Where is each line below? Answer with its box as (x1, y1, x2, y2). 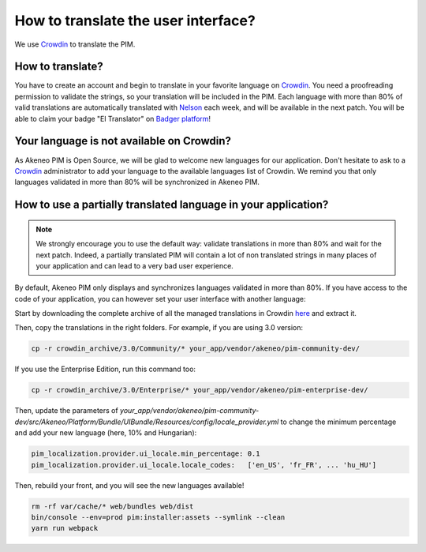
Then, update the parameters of (14, 406, 118, 415)
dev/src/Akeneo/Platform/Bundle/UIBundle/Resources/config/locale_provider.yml (14, 417, 279, 426)
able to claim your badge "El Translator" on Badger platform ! (14, 114, 211, 123)
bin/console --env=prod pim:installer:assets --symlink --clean (31, 513, 286, 521)
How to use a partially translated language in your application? (14, 198, 329, 212)
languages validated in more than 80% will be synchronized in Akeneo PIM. (14, 178, 260, 187)
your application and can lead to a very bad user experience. (35, 261, 234, 270)
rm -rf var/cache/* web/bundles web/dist (31, 501, 194, 511)
